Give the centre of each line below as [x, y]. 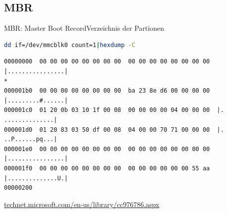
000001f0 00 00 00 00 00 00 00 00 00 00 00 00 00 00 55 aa [107, 168]
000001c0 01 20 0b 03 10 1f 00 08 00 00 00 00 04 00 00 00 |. [114, 110]
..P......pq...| [31, 139]
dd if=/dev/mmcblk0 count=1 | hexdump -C [70, 45]
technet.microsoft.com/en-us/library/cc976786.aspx [82, 204]
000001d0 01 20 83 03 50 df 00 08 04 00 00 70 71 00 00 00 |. [114, 130]
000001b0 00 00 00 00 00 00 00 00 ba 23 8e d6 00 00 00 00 [107, 91]
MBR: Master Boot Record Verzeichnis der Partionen [84, 28]
